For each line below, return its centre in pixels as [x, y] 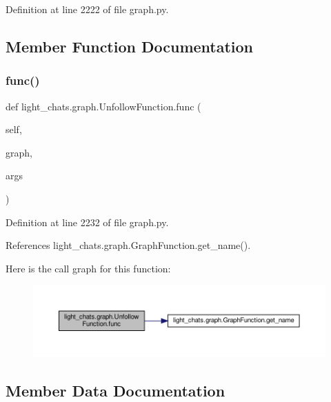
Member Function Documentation [130, 46]
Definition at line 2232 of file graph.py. [87, 222]
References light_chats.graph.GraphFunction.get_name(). [128, 245]
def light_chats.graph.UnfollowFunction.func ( [103, 106]
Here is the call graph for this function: [88, 268]
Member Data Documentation [116, 390]
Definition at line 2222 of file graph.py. [87, 9]
